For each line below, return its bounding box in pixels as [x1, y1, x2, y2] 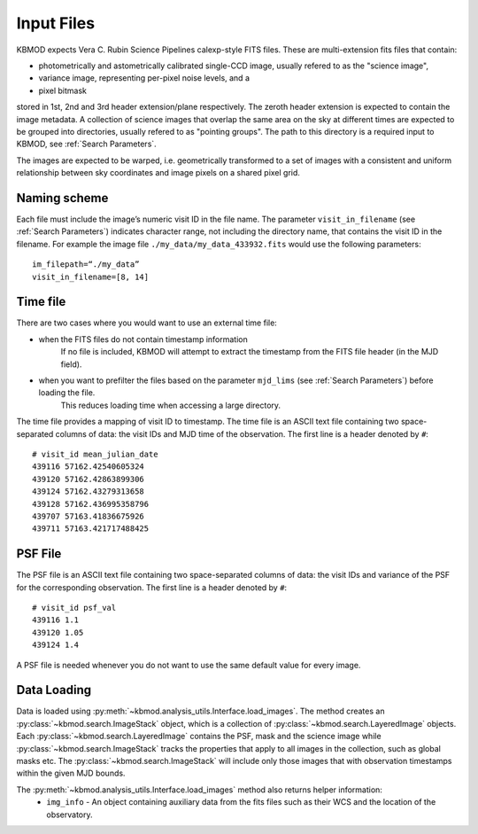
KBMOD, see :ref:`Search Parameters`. [16, 138, 157, 150]
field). [60, 359, 82, 370]
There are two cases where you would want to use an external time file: [16, 317, 278, 328]
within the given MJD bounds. [16, 768, 126, 779]
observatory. [46, 809, 93, 820]
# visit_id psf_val [32, 603, 117, 612]
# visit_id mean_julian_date [32, 448, 158, 459]
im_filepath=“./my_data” [32, 260, 140, 269]
